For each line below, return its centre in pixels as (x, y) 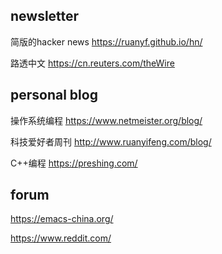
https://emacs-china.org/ (62, 219)
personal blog (54, 95)
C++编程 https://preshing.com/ (74, 163)
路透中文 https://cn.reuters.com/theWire (92, 63)
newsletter (45, 16)
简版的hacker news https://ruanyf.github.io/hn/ (106, 41)
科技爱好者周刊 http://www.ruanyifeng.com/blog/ (111, 141)
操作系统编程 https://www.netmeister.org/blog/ (106, 120)
